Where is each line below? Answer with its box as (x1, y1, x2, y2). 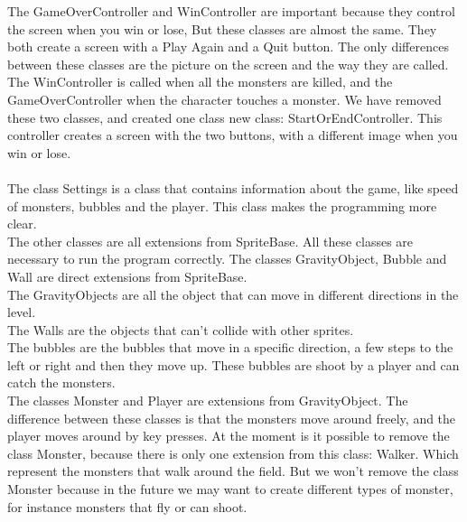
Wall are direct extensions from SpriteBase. (7, 266, 248, 285)
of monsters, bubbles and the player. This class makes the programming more (7, 196, 437, 215)
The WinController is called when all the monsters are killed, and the (7, 72, 393, 91)
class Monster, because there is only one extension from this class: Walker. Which (7, 443, 459, 462)
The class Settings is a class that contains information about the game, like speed (7, 178, 459, 197)
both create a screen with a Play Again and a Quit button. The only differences (7, 37, 449, 56)
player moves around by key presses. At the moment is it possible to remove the (7, 426, 450, 445)
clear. (7, 214, 37, 233)
